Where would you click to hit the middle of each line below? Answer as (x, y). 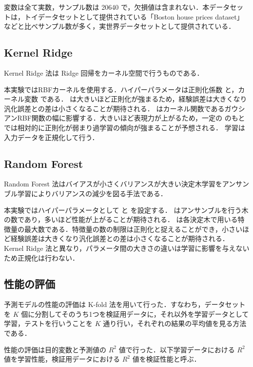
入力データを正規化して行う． (51, 137)
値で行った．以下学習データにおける (177, 349)
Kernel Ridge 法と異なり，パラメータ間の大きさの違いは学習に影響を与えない (127, 248)
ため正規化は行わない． (41, 257)
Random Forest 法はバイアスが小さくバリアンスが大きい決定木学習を (113, 184)
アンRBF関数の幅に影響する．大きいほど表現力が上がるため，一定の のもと (125, 118)
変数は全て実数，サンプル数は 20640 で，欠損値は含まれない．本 (107, 7)
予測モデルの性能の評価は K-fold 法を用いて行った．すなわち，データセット (125, 304)
